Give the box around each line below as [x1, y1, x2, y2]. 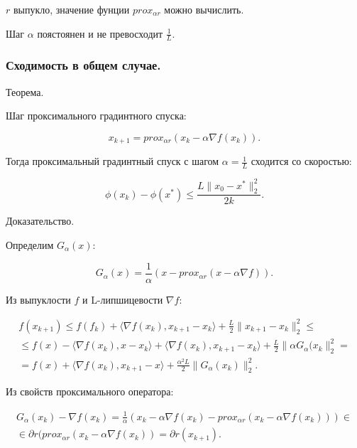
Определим [6, 238, 54, 252]
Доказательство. [6, 213, 75, 228]
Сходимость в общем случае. [6, 56, 161, 74]
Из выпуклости [6, 292, 71, 306]
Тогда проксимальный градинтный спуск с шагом [6, 154, 219, 169]
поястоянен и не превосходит [37, 26, 163, 41]
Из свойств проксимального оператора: [6, 384, 174, 399]
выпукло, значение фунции [13, 2, 130, 16]
